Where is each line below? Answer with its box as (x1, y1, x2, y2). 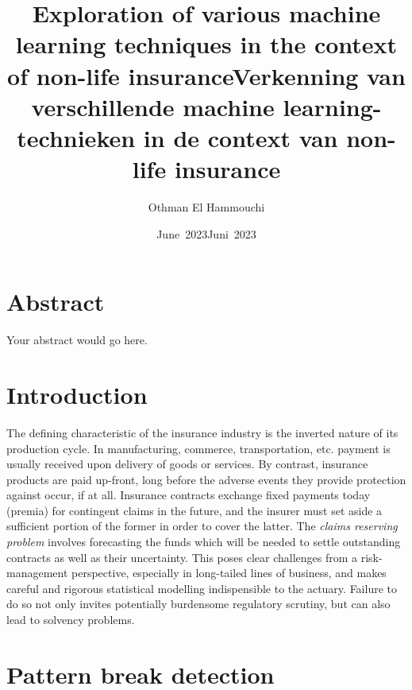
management (6, 564, 68, 581)
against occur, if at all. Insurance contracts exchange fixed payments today (6, 486, 371, 503)
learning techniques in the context (15, 28, 398, 60)
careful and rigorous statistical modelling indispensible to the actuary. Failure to (6, 580, 397, 596)
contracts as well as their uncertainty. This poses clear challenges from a (6, 549, 358, 565)
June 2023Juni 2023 (156, 225, 256, 242)
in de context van (143, 121, 338, 153)
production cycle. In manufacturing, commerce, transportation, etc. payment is (6, 440, 391, 456)
